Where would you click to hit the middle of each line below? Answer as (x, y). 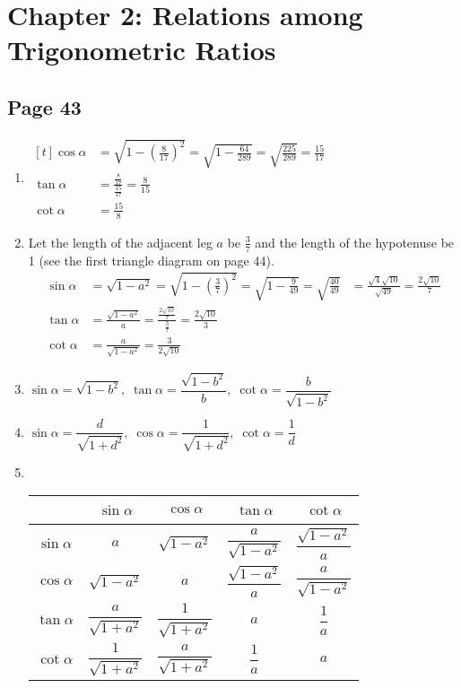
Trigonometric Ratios (142, 50)
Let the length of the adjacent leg (120, 242)
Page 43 (44, 106)
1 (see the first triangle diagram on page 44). (151, 260)
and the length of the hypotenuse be (355, 242)
